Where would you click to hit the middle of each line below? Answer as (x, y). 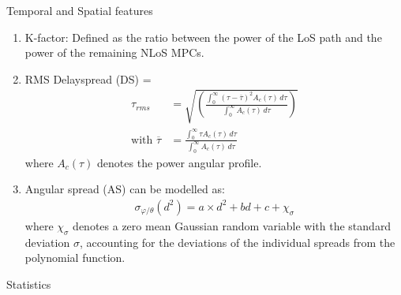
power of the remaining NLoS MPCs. (114, 52)
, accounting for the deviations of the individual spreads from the (237, 242)
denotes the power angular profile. (180, 162)
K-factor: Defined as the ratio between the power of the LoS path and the (203, 37)
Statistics (29, 284)
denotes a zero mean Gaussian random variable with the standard (232, 225)
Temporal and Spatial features (80, 10)
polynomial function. (75, 258)
